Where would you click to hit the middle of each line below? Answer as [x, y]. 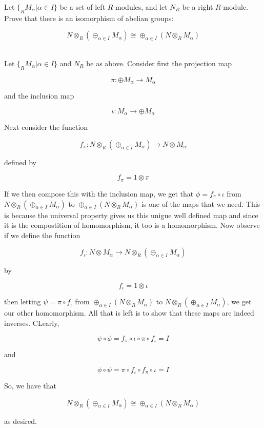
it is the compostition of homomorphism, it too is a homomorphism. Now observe [132, 225]
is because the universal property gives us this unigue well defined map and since [131, 215]
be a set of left [83, 7]
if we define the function [42, 235]
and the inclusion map [39, 96]
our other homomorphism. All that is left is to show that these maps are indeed [129, 313]
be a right [198, 7]
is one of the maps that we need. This [201, 203]
